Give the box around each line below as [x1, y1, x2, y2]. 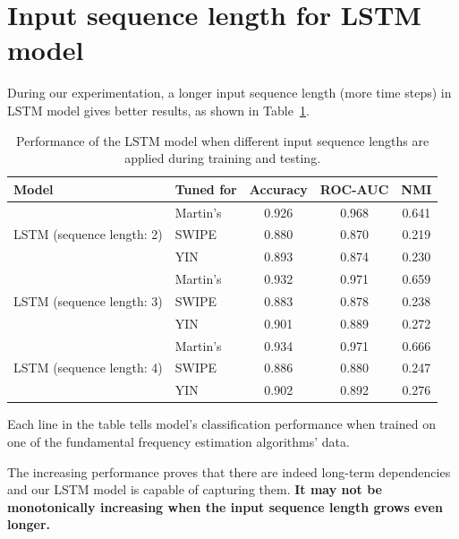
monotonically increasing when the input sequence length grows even [7, 497, 443, 516]
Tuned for [174, 179, 237, 198]
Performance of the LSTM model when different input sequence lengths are [16, 131, 429, 150]
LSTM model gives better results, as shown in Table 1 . [7, 100, 310, 119]
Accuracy [249, 179, 308, 198]
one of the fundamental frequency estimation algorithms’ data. [7, 432, 350, 450]
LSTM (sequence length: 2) [13, 225, 163, 244]
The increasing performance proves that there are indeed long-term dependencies [7, 462, 451, 481]
